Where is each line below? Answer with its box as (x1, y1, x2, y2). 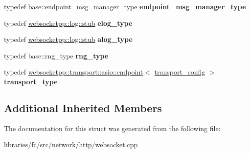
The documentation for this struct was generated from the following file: (4, 123, 221, 133)
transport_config (154, 67, 205, 77)
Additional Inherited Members (4, 100, 162, 115)
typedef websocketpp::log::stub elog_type (4, 18, 133, 28)
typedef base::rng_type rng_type (4, 50, 109, 60)
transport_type (4, 76, 58, 86)
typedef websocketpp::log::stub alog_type (4, 34, 133, 44)
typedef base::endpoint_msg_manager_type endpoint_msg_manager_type (4, 1, 246, 11)
